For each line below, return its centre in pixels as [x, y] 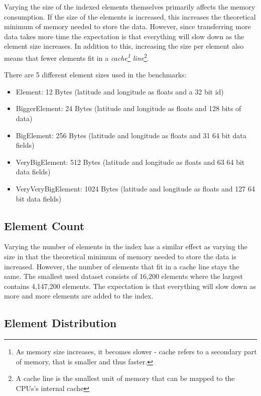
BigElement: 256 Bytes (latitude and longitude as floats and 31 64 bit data [131, 135]
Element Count [44, 225]
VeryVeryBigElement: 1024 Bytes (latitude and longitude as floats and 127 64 [135, 188]
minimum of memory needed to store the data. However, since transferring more [127, 26]
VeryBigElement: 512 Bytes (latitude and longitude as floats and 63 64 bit [130, 162]
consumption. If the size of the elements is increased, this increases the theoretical [130, 16]
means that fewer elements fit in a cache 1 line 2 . [77, 57]
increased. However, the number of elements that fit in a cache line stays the [122, 266]
